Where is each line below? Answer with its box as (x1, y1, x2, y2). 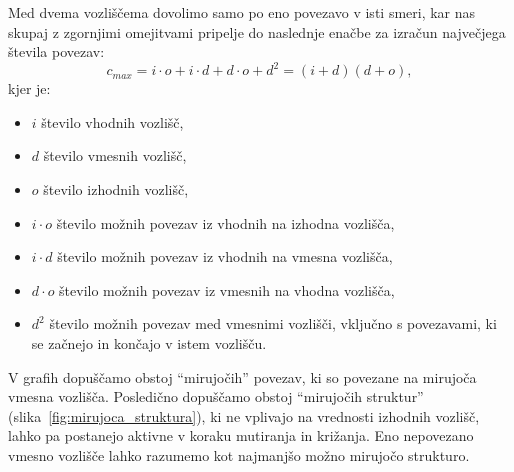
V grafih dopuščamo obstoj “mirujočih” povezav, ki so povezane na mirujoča (8, 366, 477, 387)
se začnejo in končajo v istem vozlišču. (31, 333, 267, 354)
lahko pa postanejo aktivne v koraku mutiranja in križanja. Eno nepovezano (8, 425, 474, 446)
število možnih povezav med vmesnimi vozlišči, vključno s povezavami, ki (49, 313, 497, 334)
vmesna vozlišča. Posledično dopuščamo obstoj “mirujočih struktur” (8, 386, 424, 407)
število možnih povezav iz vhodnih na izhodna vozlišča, (56, 212, 395, 233)
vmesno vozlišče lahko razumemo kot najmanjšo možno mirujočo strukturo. (8, 445, 470, 465)
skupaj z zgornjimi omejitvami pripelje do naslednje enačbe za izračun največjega (8, 21, 506, 42)
